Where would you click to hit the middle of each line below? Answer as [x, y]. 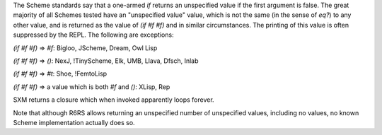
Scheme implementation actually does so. [74, 122]
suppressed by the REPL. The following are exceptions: [93, 35]
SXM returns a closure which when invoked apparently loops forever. [114, 100]
